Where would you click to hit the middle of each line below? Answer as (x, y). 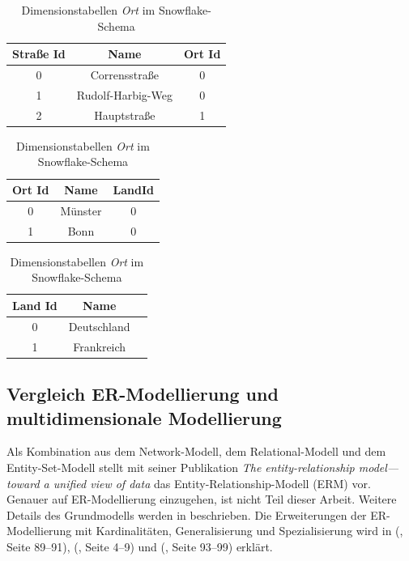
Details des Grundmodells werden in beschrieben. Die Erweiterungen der (187, 514)
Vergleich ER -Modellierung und (143, 394)
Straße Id (39, 54)
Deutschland (99, 326)
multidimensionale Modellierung (144, 417)
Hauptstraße (125, 115)
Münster (81, 210)
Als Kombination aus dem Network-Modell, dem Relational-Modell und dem (196, 451)
